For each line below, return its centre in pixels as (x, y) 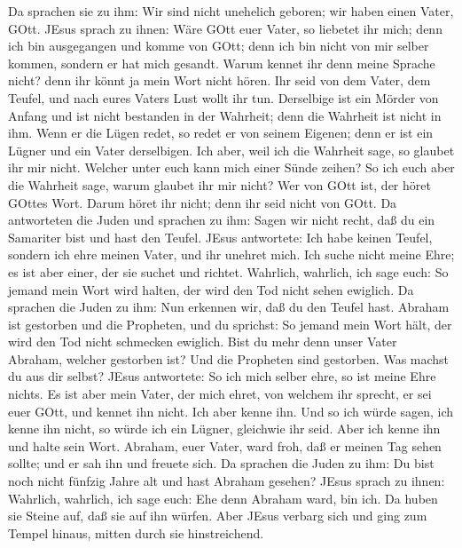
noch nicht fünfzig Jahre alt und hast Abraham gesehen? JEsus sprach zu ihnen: (227, 481)
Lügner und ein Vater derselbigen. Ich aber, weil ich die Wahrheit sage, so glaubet (231, 150)
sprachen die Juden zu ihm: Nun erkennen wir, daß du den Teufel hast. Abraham (229, 307)
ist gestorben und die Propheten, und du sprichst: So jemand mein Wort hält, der (230, 324)
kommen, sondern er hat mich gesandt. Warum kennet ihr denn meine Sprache (222, 63)
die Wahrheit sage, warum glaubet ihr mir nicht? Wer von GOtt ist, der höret (219, 184)
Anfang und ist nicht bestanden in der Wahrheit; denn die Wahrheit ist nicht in (225, 115)
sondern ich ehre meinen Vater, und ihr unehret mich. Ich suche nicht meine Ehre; (231, 254)
